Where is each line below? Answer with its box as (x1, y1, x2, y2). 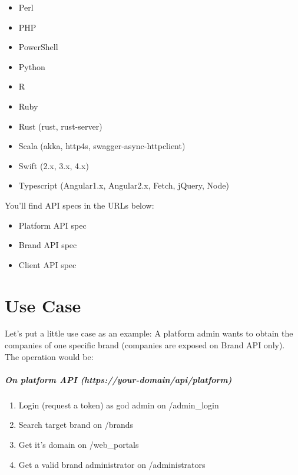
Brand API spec (18, 239, 77, 251)
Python (18, 60, 45, 72)
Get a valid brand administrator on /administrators (18, 458, 206, 470)
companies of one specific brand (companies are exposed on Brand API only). (5, 339, 285, 351)
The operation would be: (5, 350, 94, 362)
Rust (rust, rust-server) (18, 120, 102, 132)
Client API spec (18, 258, 77, 271)
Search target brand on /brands (18, 418, 134, 431)
